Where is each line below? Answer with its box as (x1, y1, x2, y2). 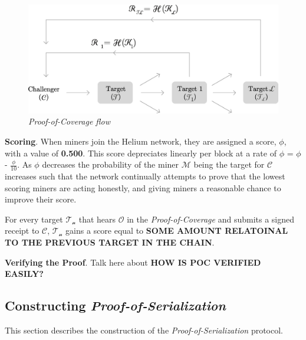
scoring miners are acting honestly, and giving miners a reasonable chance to (5, 181, 281, 194)
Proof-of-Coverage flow (28, 115, 111, 127)
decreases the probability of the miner (42, 158, 179, 171)
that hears (78, 212, 116, 225)
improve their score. (5, 193, 77, 205)
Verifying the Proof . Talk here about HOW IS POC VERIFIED (5, 256, 261, 268)
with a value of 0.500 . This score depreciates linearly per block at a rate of (5, 146, 277, 159)
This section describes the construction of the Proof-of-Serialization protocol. (5, 324, 284, 336)
